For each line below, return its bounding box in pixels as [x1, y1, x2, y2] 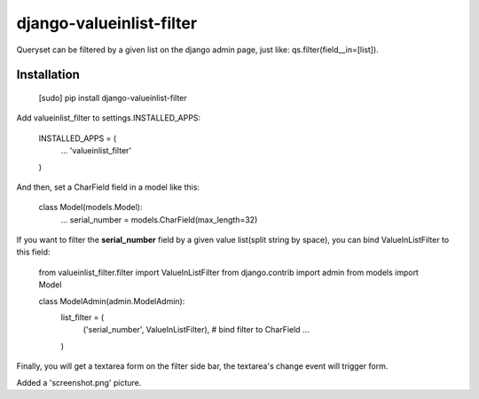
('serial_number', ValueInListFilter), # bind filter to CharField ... [82, 325, 310, 335]
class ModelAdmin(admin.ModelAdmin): [38, 295, 185, 306]
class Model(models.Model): [38, 202, 143, 213]
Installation [16, 67, 80, 82]
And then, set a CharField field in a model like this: [16, 182, 200, 192]
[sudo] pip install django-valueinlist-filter [38, 92, 188, 103]
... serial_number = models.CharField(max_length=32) [60, 214, 258, 225]
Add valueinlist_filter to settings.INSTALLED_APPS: [16, 113, 201, 123]
